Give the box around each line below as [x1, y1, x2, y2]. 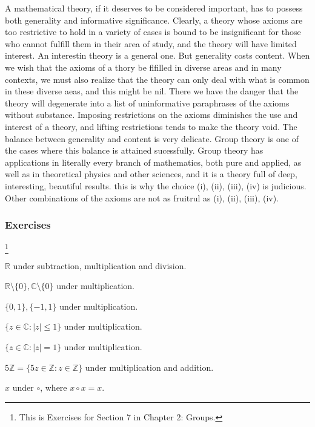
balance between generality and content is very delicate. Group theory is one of [5, 132, 299, 145]
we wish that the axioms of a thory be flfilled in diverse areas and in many [5, 60, 282, 73]
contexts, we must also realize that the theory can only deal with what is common [5, 73, 310, 85]
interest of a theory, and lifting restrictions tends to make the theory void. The [5, 120, 297, 132]
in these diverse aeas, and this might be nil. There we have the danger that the [5, 85, 299, 97]
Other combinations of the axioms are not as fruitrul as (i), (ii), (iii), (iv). [5, 191, 279, 204]
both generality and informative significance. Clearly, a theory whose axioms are [5, 13, 303, 26]
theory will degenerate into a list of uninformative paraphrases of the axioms [5, 96, 290, 109]
